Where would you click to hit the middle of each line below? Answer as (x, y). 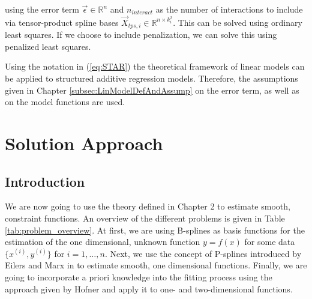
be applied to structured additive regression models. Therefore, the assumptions (151, 78)
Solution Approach (84, 143)
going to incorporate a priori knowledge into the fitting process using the (139, 276)
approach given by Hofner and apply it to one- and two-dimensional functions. (149, 288)
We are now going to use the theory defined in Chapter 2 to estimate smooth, (148, 206)
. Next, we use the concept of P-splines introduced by (203, 253)
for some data (270, 242)
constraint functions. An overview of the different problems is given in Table (145, 218)
